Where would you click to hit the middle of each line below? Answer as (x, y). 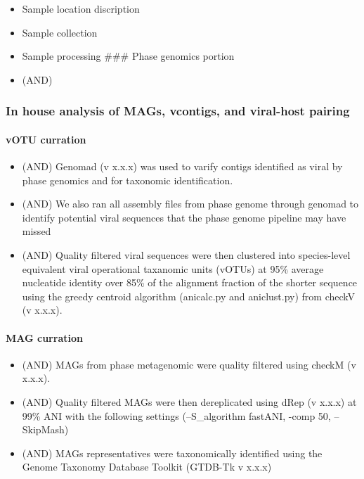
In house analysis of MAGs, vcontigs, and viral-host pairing (178, 111)
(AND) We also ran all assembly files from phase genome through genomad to (190, 204)
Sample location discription (81, 8)
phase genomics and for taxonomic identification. (128, 180)
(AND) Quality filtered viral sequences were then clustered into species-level (186, 254)
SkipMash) (45, 429)
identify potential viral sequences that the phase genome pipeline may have (184, 217)
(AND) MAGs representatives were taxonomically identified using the (172, 453)
